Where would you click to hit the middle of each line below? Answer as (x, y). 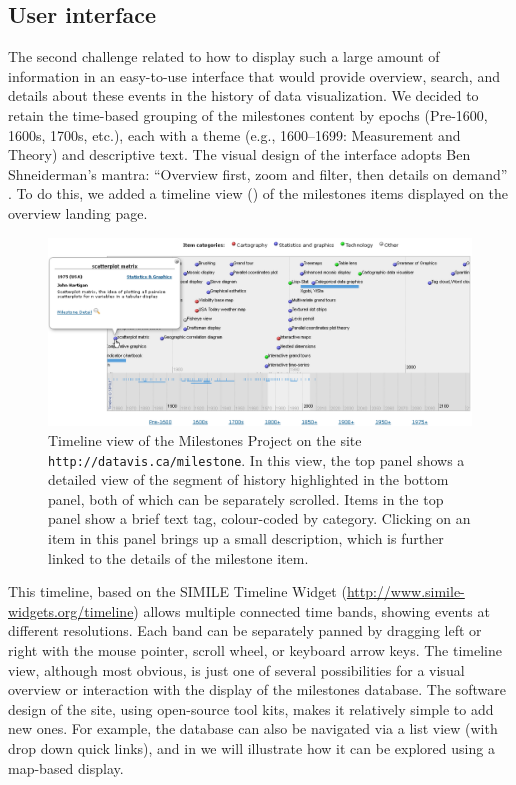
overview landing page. (78, 212)
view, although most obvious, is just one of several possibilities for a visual (236, 669)
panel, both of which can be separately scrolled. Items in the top (246, 498)
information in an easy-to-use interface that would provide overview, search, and (254, 75)
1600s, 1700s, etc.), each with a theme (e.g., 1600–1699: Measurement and (234, 134)
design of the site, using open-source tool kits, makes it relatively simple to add (251, 708)
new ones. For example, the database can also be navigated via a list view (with (253, 728)
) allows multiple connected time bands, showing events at (311, 610)
